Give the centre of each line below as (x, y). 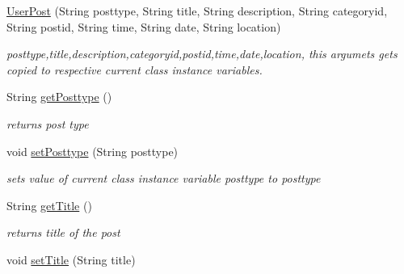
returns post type (48, 123)
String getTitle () (49, 205)
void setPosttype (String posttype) (93, 151)
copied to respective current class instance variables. (135, 69)
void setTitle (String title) (71, 259)
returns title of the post (63, 232)
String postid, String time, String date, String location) (144, 26)
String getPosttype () (59, 97)
